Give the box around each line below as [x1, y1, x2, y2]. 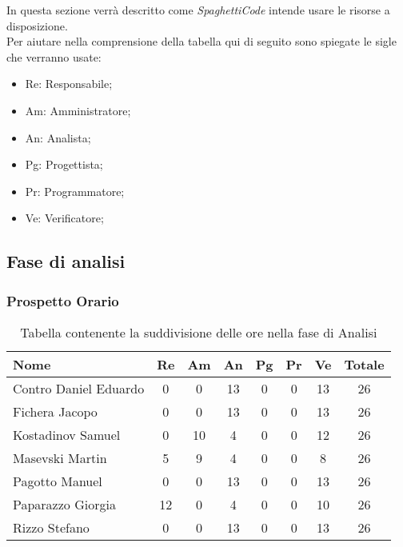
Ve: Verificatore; [25, 210, 104, 226]
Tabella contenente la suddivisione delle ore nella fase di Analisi [20, 322, 377, 341]
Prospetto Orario [6, 290, 119, 310]
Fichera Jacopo [13, 401, 98, 421]
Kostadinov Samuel [13, 425, 121, 444]
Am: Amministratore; [25, 102, 131, 118]
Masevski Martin [13, 448, 107, 467]
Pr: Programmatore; [25, 182, 125, 199]
